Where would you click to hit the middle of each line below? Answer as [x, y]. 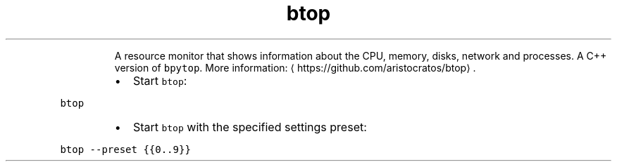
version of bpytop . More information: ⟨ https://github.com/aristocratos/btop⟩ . [295, 67]
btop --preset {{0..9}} [125, 149]
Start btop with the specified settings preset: [250, 127]
